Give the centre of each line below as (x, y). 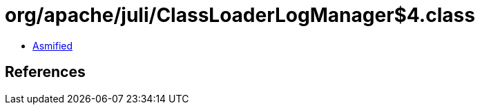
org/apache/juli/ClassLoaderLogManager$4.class (240, 15)
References (45, 72)
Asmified (53, 45)
